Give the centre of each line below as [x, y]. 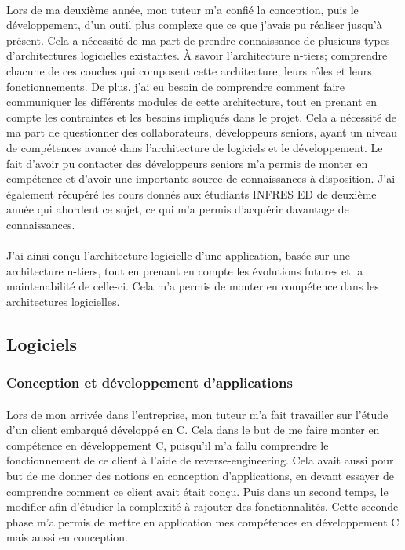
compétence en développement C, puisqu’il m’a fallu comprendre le [168, 444]
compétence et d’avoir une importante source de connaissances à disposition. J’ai [201, 178]
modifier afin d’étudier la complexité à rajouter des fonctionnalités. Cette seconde [202, 506]
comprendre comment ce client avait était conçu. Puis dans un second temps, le [197, 491]
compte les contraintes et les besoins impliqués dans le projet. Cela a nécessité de [201, 117]
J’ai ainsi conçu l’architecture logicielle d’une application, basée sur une [179, 255]
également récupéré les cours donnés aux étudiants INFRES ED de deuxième [192, 193]
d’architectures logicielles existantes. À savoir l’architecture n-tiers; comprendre [197, 55]
